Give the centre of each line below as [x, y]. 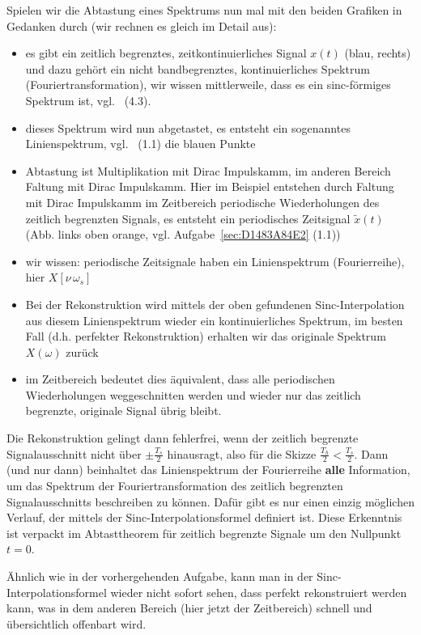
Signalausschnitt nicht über [74, 453]
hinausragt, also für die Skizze [242, 453]
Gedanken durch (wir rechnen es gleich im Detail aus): [142, 25]
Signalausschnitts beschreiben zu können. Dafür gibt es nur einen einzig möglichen [210, 501]
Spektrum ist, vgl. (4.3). [88, 100]
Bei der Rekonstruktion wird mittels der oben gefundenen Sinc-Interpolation [215, 304]
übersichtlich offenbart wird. [77, 623]
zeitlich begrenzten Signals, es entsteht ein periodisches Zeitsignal [188, 218]
